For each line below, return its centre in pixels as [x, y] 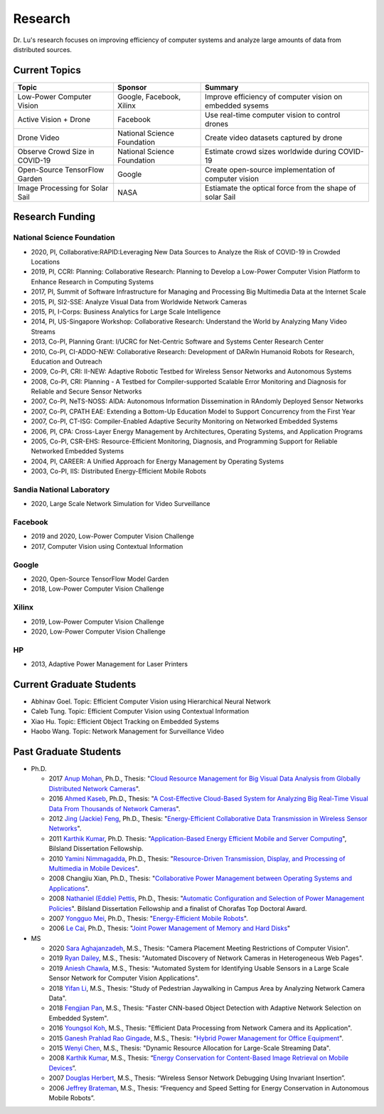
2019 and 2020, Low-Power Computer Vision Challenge [113, 536]
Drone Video [38, 138]
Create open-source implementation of [270, 170]
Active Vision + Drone [54, 119]
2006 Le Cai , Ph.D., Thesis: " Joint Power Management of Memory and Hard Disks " [170, 928]
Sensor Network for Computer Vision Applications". [124, 978]
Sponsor [132, 87]
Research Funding [54, 217]
